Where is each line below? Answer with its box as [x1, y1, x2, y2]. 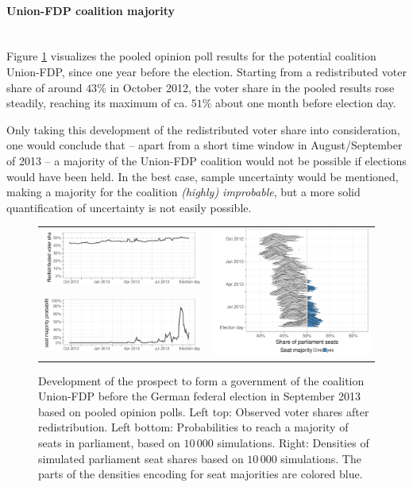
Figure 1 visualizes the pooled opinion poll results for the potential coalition [6, 48, 376, 64]
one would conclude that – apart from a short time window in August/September [6, 137, 403, 153]
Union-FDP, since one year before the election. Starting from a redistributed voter [6, 63, 407, 79]
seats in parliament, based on [38, 434, 180, 450]
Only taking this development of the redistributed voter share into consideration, [6, 121, 400, 137]
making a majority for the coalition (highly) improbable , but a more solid [6, 184, 361, 200]
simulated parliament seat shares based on [38, 450, 244, 466]
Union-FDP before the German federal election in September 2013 [38, 388, 361, 404]
